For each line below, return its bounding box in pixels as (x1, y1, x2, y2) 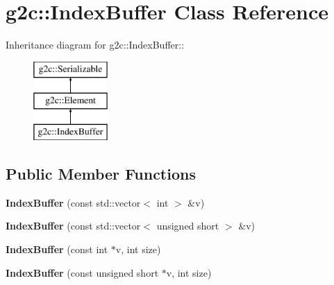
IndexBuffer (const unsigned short (6, 265, 159, 279)
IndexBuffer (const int (6, 242, 108, 257)
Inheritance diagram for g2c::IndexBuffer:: (6, 37, 185, 52)
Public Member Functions (6, 163, 196, 184)
